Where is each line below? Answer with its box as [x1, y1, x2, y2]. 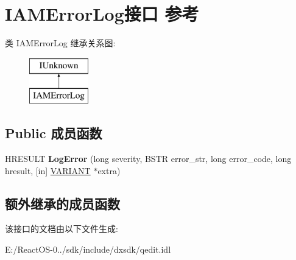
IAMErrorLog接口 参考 [5, 1, 199, 26]
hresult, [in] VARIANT [5, 164, 91, 177]
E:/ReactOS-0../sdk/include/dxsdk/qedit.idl [5, 243, 171, 256]
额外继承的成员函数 [5, 194, 120, 213]
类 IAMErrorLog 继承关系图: [5, 37, 116, 49]
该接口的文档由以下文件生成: [5, 222, 118, 235]
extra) [97, 164, 121, 177]
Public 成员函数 [5, 124, 102, 142]
